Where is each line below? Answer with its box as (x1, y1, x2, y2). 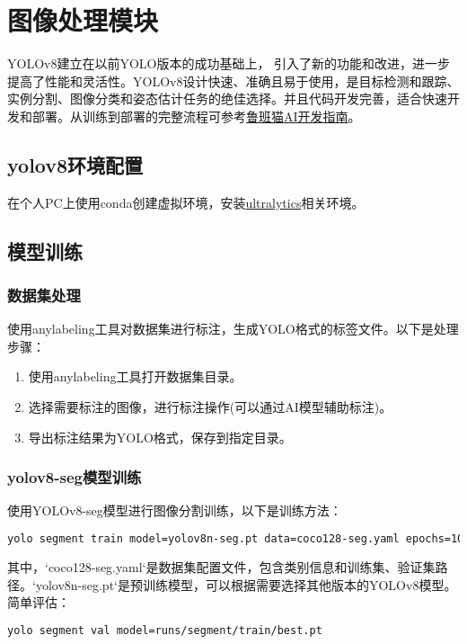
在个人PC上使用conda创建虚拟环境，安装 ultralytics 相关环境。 (7, 192, 365, 211)
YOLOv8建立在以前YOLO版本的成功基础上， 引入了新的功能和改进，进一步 (7, 54, 451, 73)
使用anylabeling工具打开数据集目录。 (28, 367, 242, 386)
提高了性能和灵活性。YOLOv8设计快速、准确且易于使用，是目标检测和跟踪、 (7, 71, 460, 90)
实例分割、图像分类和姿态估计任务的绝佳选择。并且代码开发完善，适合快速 (7, 89, 447, 108)
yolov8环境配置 (7, 150, 144, 178)
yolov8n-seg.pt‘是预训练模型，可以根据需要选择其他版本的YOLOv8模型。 (35, 575, 457, 594)
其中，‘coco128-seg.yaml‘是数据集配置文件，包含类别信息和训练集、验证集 (7, 557, 436, 576)
